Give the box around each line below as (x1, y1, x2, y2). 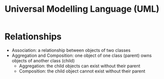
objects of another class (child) (11, 57, 75, 63)
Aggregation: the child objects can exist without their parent (19, 63, 140, 69)
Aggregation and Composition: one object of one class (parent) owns (11, 53, 152, 58)
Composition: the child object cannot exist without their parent (19, 68, 145, 74)
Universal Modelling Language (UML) (4, 3, 160, 15)
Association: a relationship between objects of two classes (11, 47, 131, 53)
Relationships (4, 31, 62, 42)
